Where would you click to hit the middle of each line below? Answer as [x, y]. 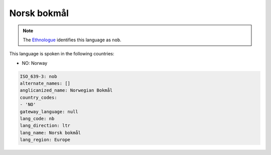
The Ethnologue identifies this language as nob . [72, 40]
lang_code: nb [37, 119]
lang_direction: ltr [45, 126]
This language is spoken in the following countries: [62, 54]
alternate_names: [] [45, 84]
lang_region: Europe [45, 140]
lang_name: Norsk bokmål [50, 133]
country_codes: [38, 97]
